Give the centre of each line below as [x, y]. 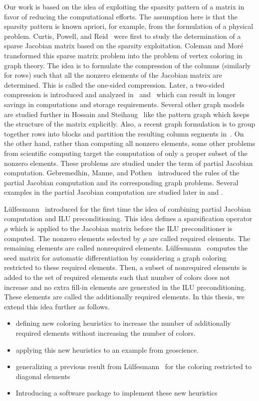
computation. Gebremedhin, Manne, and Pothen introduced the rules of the [122, 173]
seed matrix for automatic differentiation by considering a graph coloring [116, 257]
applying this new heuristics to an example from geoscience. [107, 349]
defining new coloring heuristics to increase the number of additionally [123, 323]
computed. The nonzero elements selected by [72, 238]
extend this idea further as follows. [57, 306]
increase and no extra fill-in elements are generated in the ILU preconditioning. [125, 287]
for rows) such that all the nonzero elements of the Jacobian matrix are [113, 75]
